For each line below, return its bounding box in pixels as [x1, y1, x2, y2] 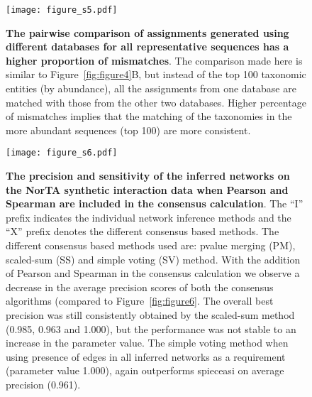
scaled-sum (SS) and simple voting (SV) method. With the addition [6, 251, 301, 266]
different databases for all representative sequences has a [6, 39, 289, 54]
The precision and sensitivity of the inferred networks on [6, 168, 290, 183]
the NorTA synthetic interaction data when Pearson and [6, 182, 289, 197]
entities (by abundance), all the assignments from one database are [6, 81, 296, 96]
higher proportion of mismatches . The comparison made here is [6, 53, 303, 67]
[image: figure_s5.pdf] [6, 5, 118, 15]
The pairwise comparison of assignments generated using [6, 25, 289, 40]
